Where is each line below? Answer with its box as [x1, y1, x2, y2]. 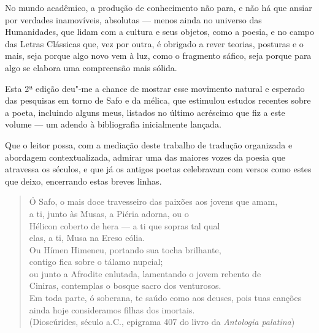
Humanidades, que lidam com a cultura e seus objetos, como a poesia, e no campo [5, 25, 314, 38]
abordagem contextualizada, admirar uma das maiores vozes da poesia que [5, 150, 286, 163]
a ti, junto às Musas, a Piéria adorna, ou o [29, 207, 189, 220]
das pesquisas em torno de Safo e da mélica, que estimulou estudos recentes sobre [5, 94, 311, 107]
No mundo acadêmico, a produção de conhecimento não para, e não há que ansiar [5, 1, 312, 13]
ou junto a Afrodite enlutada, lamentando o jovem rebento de [29, 267, 261, 280]
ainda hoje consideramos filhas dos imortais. [29, 303, 195, 316]
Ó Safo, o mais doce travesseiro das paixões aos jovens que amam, [29, 195, 278, 208]
